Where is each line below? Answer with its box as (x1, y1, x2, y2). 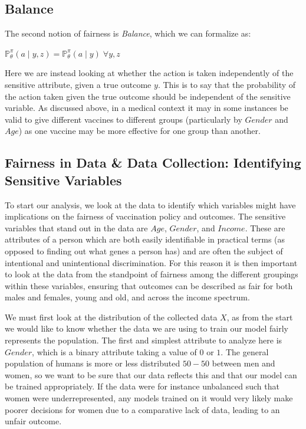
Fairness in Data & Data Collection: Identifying (5, 153, 301, 172)
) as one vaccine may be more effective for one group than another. (18, 125, 261, 137)
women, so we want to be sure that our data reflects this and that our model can (5, 368, 297, 381)
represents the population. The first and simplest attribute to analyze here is (5, 334, 282, 346)
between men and (212, 357, 275, 369)
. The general (221, 345, 269, 358)
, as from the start (226, 310, 293, 323)
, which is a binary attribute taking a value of (32, 345, 197, 358)
